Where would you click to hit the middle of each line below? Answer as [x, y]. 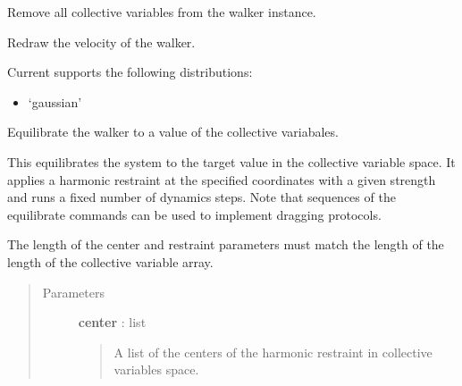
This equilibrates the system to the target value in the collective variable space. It [231, 161]
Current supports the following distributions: [130, 72]
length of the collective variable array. [110, 261]
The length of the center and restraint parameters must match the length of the [226, 244]
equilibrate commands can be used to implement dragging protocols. [194, 214]
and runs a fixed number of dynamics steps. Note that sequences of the [202, 197]
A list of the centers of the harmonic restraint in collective [273, 352]
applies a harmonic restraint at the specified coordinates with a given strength [222, 179]
